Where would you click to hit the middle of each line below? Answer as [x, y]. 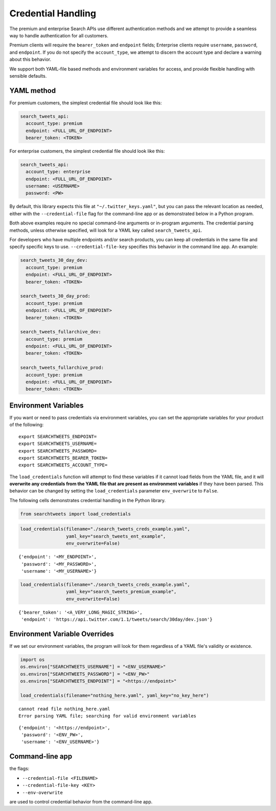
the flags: [19, 769]
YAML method [33, 90]
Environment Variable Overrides [62, 634]
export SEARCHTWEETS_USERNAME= [58, 444]
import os [32, 659]
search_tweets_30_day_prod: [55, 296]
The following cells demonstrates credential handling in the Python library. [88, 500]
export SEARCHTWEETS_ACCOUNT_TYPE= [63, 465]
